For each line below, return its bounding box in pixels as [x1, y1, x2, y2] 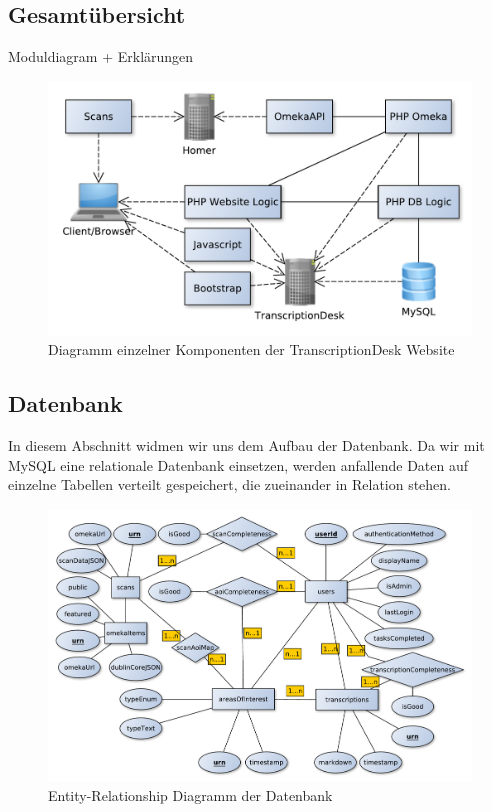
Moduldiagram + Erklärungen [8, 46, 194, 67]
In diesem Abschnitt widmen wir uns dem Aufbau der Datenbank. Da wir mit [8, 435, 485, 456]
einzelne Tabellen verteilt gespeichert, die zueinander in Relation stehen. [8, 474, 452, 495]
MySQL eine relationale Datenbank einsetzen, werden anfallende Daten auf [8, 454, 469, 475]
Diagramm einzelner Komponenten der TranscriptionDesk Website [48, 339, 455, 360]
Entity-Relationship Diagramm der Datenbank [48, 784, 333, 805]
